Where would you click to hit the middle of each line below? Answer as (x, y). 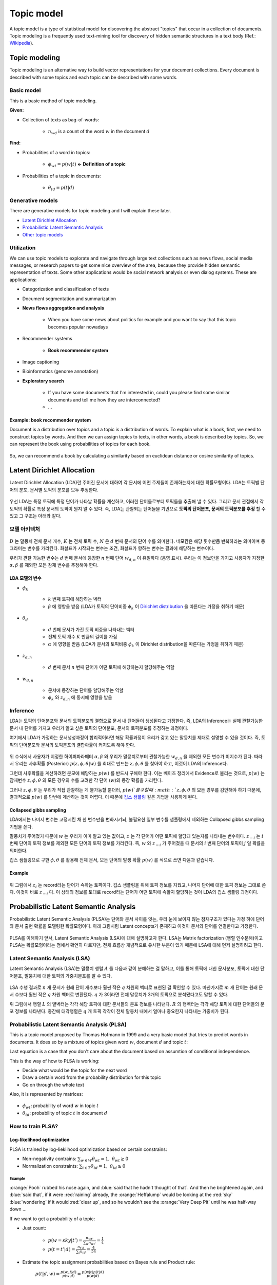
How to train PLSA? (34, 1126)
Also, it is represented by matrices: (46, 1094)
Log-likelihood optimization (39, 1140)
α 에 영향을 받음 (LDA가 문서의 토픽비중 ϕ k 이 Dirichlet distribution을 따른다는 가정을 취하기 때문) (146, 644)
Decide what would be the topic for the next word (75, 1070)
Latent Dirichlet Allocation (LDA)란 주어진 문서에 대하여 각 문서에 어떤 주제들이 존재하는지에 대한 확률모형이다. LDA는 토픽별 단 (137, 483)
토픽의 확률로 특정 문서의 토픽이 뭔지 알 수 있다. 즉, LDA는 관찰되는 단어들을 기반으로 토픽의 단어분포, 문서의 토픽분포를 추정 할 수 (138, 508)
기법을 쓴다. (21, 827)
